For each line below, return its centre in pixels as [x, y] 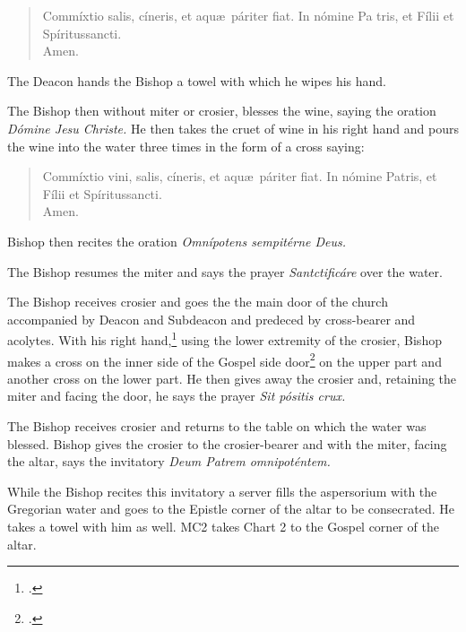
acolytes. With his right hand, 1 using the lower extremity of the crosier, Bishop [224, 338]
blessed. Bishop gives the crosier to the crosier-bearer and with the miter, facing [227, 443]
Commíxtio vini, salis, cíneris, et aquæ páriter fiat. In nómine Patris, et [240, 176]
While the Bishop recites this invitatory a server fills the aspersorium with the [222, 491]
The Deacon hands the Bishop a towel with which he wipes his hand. [197, 80]
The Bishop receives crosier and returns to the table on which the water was [217, 426]
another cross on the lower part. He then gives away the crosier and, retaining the [232, 378]
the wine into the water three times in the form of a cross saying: [186, 146]
